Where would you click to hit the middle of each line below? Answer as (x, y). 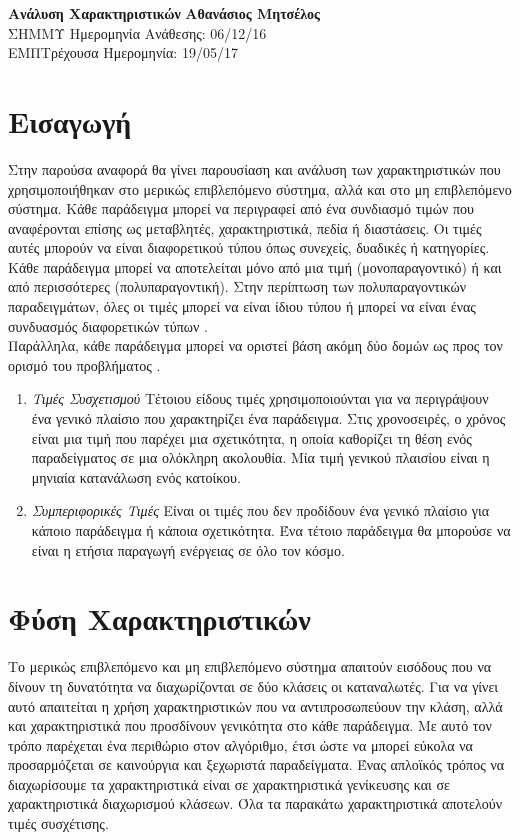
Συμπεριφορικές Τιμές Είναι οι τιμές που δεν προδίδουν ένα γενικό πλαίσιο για (260, 510)
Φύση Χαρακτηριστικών (159, 618)
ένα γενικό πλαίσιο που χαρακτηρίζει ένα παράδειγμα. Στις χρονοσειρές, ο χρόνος (268, 418)
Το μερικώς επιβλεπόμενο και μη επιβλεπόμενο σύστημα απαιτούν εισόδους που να (250, 666)
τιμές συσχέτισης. (58, 823)
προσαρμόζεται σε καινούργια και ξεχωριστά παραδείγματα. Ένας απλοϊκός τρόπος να (256, 764)
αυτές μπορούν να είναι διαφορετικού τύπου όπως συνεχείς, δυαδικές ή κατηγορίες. (249, 247)
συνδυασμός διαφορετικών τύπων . (108, 325)
